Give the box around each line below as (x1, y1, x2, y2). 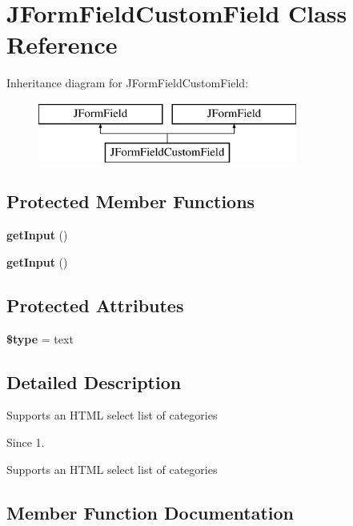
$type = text (6, 330, 74, 347)
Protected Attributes (6, 292, 184, 317)
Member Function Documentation (6, 500, 295, 524)
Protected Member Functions (6, 189, 255, 214)
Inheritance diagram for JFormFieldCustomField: (6, 74, 249, 91)
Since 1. (6, 434, 45, 451)
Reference (6, 28, 118, 61)
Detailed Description (6, 369, 182, 394)
